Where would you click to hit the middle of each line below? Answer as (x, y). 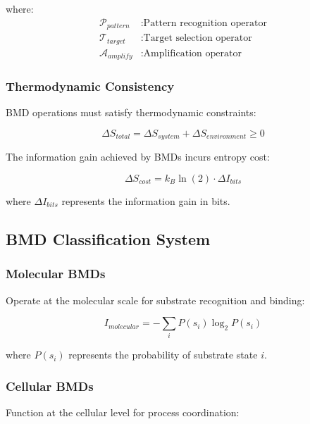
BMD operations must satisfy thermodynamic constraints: (131, 112)
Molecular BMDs (56, 274)
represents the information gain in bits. (146, 200)
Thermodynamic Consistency (90, 86)
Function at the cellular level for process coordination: (123, 412)
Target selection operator (198, 38)
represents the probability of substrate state (163, 355)
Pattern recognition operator (205, 23)
